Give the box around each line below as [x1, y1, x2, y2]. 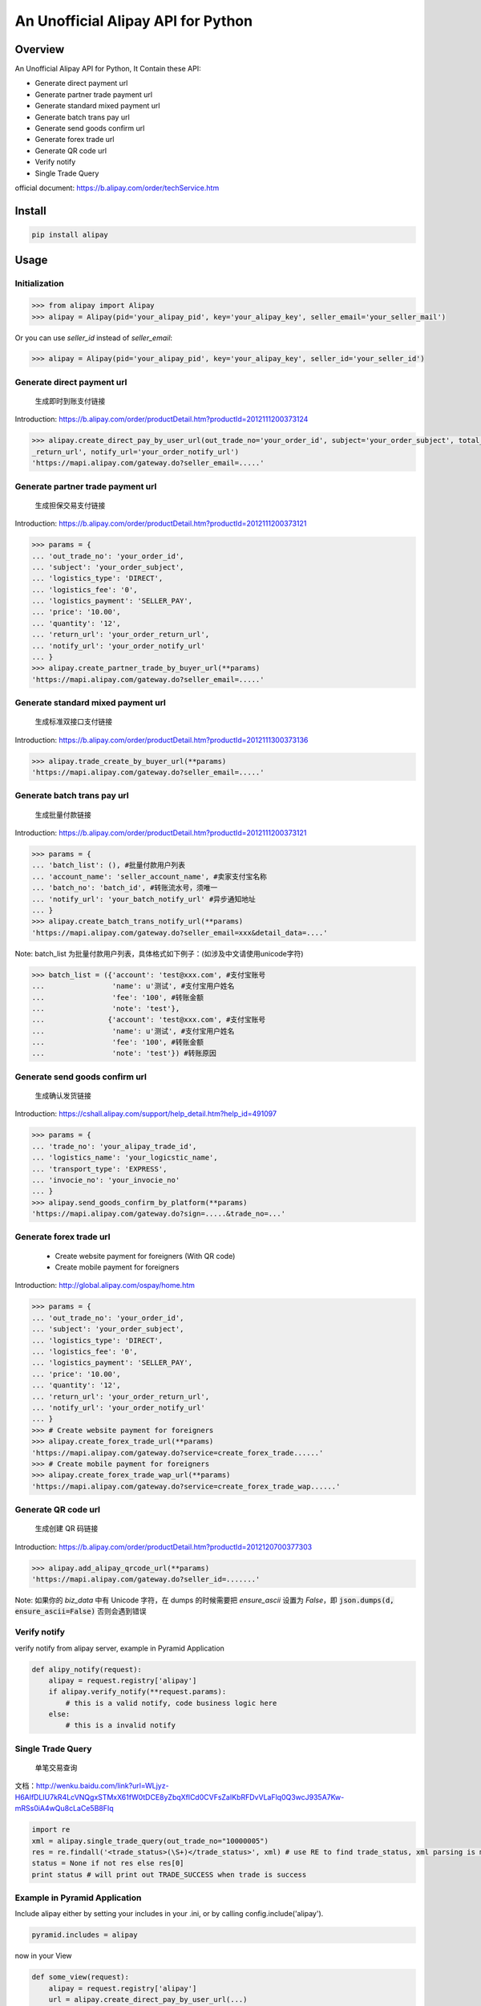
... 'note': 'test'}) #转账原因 [31, 1049, 216, 1058]
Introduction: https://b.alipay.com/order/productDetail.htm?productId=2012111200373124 [14, 414, 309, 424]
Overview [14, 43, 65, 56]
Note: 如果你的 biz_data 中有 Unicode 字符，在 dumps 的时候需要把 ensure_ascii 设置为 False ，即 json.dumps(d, [14, 1595, 394, 1605]
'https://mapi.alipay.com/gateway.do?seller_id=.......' [31, 1575, 261, 1584]
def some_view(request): [31, 1972, 130, 1982]
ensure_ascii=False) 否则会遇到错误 [14, 1606, 148, 1616]
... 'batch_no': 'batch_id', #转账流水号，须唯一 [31, 883, 218, 892]
